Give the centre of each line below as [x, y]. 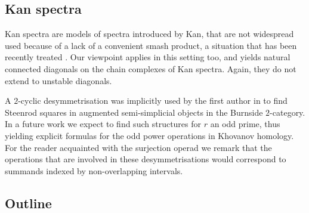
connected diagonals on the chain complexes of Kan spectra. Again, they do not [151, 68]
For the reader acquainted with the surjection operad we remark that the [138, 147]
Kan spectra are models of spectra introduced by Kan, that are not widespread [149, 34]
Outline [28, 203]
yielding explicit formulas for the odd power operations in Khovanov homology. [149, 135]
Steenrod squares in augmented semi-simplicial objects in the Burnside [134, 112]
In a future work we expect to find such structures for [103, 124]
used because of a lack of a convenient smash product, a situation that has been [151, 45]
